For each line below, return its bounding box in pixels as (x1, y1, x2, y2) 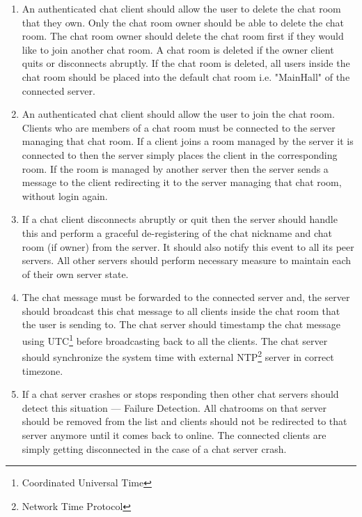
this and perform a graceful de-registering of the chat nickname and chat (22, 225, 333, 240)
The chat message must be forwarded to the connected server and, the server (22, 290, 350, 304)
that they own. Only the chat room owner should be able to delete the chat (22, 15, 344, 29)
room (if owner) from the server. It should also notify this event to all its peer (22, 239, 354, 254)
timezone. (22, 363, 63, 378)
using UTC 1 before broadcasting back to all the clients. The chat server (22, 332, 328, 348)
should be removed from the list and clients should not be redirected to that (22, 414, 347, 429)
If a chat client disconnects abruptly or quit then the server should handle (22, 212, 338, 226)
